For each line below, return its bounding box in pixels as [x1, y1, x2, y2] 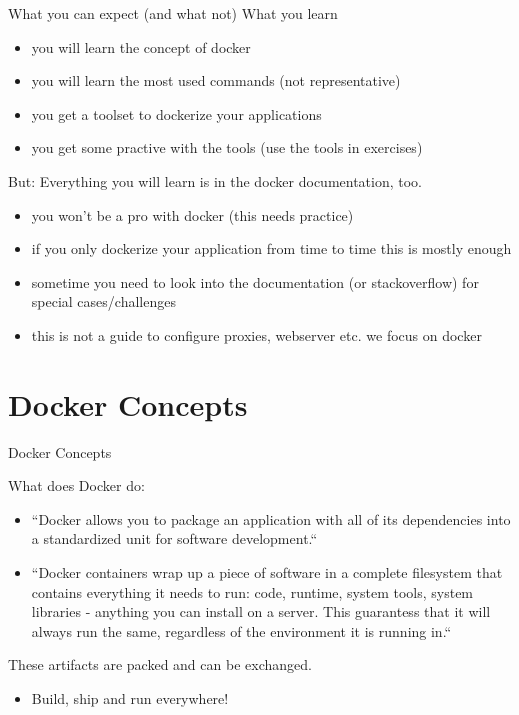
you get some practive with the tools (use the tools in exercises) [31, 137, 423, 158]
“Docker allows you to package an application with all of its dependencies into [31, 508, 511, 529]
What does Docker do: [8, 475, 145, 496]
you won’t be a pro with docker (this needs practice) [31, 204, 354, 225]
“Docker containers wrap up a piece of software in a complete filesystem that [31, 562, 503, 583]
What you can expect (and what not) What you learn [8, 3, 338, 23]
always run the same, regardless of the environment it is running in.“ [31, 620, 452, 641]
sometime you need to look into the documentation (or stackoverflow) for [31, 271, 479, 292]
